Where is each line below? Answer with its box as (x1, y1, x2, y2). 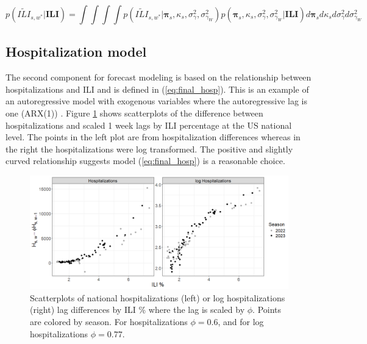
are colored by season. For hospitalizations (30, 315, 188, 328)
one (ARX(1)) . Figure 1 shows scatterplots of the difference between (5, 106, 263, 119)
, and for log (218, 315, 264, 328)
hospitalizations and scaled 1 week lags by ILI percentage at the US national (5, 118, 292, 131)
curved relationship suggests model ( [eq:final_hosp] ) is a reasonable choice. (5, 154, 285, 167)
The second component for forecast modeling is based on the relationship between (5, 71, 312, 84)
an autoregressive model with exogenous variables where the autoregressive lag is (5, 95, 307, 107)
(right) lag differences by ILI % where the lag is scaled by (30, 303, 245, 316)
